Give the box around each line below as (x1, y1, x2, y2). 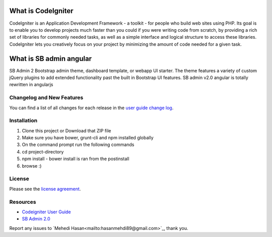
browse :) (22, 163, 42, 169)
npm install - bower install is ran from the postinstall (22, 156, 129, 162)
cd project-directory (22, 148, 64, 154)
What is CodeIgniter (9, 7, 74, 15)
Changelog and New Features (9, 94, 84, 101)
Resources (9, 198, 36, 205)
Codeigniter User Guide (22, 209, 71, 215)
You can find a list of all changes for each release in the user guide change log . (9, 105, 174, 111)
